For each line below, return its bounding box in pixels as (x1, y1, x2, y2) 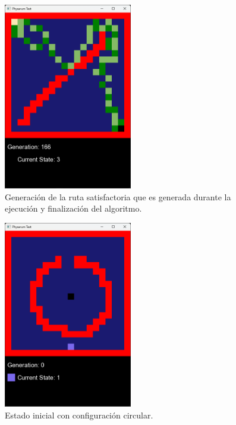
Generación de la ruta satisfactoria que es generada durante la (5, 190, 231, 203)
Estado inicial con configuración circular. (5, 408, 153, 421)
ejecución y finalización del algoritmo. (5, 202, 142, 215)
